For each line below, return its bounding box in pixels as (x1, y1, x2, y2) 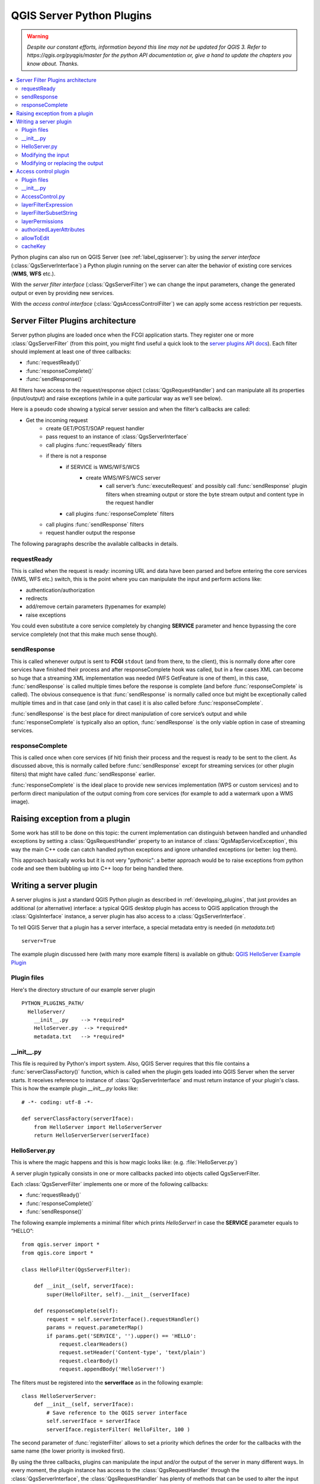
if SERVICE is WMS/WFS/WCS (66, 463, 140, 470)
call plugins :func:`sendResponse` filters (46, 521, 145, 528)
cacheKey (21, 242, 46, 249)
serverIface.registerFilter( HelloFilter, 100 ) (46, 1426, 191, 1433)
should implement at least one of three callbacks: (11, 348, 132, 355)
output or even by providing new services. (11, 289, 114, 296)
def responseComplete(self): (33, 1308, 119, 1314)
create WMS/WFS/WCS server (86, 474, 161, 481)
